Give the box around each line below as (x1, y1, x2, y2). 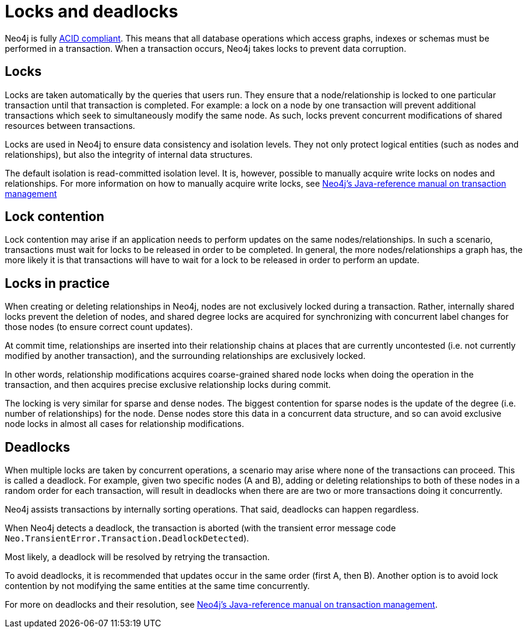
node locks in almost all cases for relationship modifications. (5, 419, 245, 429)
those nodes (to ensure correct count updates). (5, 322, 193, 332)
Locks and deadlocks (5, 1, 178, 22)
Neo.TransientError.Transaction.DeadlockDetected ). (5, 533, 249, 544)
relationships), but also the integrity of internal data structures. (5, 149, 253, 160)
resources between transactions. (5, 120, 136, 131)
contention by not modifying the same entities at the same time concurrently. (5, 581, 310, 591)
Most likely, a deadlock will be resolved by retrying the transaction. (5, 552, 270, 563)
